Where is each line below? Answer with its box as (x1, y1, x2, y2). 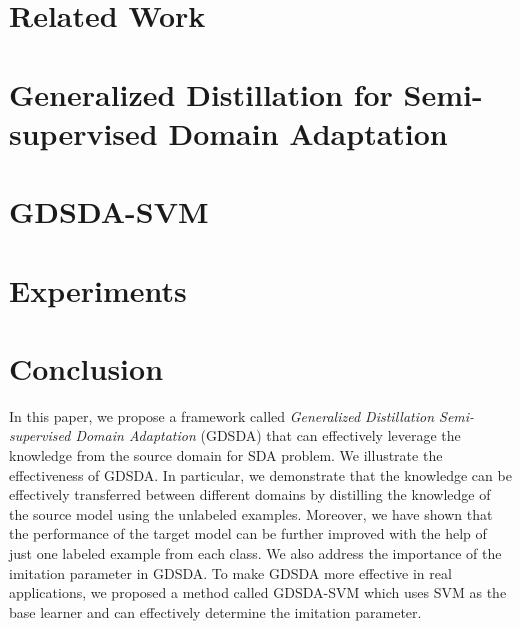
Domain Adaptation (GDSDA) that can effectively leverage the (75, 425, 461, 446)
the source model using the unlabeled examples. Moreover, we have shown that (9, 503, 493, 524)
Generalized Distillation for (9, 73, 393, 114)
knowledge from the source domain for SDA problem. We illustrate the (9, 445, 443, 465)
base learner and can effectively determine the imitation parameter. (9, 601, 422, 622)
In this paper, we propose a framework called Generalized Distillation (9, 405, 435, 426)
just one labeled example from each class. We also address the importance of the (9, 542, 502, 563)
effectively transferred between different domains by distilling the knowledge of (9, 484, 491, 505)
